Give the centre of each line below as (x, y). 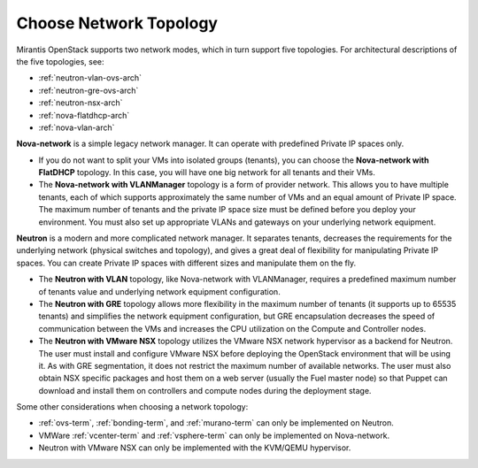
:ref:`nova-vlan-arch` (77, 127)
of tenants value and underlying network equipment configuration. (159, 291)
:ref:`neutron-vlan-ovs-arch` (90, 78)
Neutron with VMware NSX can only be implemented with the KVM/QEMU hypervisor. (195, 448)
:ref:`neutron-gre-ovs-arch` (89, 90)
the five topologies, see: (61, 61)
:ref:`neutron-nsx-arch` (81, 103)
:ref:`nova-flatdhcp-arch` (84, 115)
